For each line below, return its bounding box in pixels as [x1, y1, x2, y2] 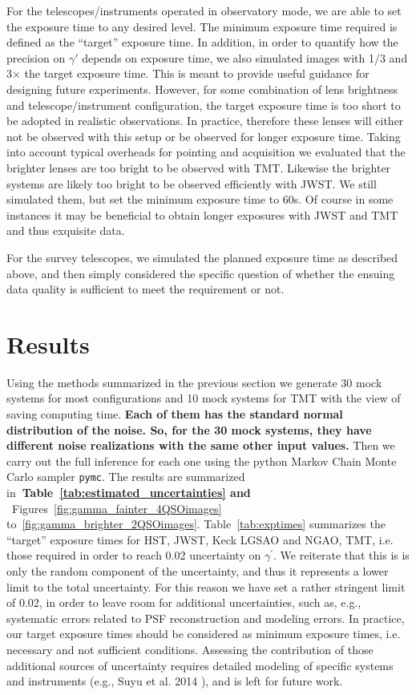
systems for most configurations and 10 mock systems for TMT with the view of [6, 390, 401, 406]
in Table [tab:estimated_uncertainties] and [6, 484, 251, 501]
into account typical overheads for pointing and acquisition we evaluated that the [6, 143, 406, 160]
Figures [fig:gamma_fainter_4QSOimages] [11, 499, 222, 516]
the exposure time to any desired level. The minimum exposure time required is [6, 18, 398, 34]
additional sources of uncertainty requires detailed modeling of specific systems [6, 657, 394, 673]
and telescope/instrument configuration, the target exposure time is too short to [6, 96, 401, 113]
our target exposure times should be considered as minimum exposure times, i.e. [6, 625, 401, 642]
